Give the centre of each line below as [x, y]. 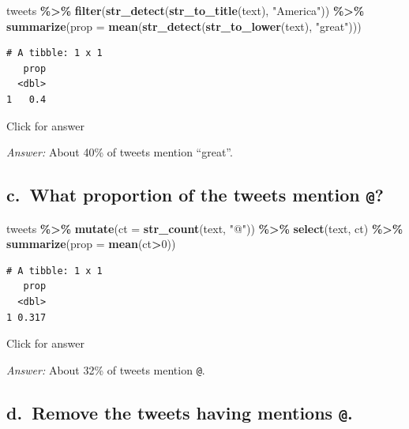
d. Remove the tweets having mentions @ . [180, 412]
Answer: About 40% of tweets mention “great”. [120, 152]
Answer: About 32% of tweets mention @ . [106, 369]
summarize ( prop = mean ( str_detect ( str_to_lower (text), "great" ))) [184, 26]
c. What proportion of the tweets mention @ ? [195, 195]
